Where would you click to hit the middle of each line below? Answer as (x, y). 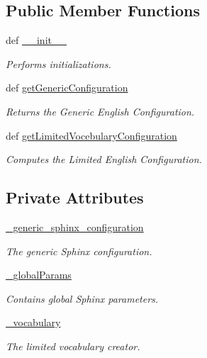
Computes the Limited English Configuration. (104, 159)
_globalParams (39, 275)
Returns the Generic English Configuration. (100, 111)
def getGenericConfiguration (67, 88)
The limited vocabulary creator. (73, 346)
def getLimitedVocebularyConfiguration (91, 135)
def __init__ (36, 40)
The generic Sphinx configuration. (79, 251)
